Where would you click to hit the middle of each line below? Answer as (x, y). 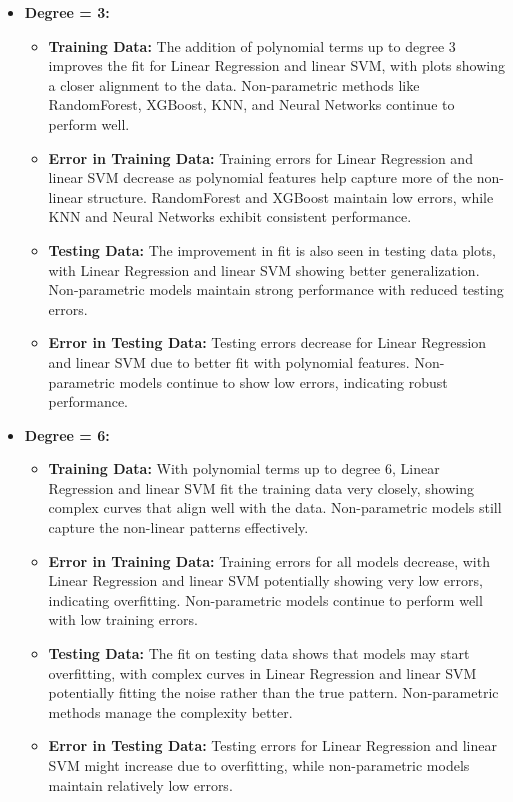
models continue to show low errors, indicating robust (283, 381)
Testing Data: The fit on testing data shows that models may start (259, 653)
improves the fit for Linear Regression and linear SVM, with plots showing (276, 65)
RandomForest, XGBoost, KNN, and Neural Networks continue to (251, 104)
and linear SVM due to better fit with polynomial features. (229, 361)
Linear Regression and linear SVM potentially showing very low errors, (265, 580)
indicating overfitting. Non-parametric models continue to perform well (265, 599)
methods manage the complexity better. (170, 711)
